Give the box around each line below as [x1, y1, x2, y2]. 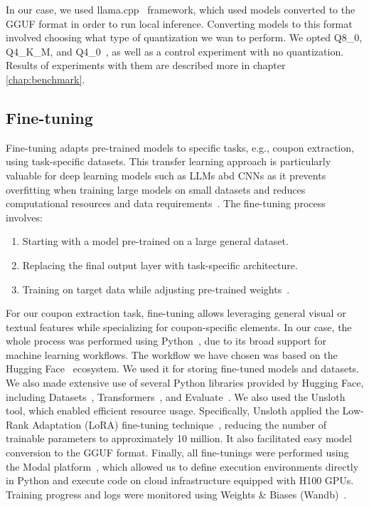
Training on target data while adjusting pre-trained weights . [22, 281, 290, 296]
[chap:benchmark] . [6, 71, 85, 86]
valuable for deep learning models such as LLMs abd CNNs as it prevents [6, 167, 326, 182]
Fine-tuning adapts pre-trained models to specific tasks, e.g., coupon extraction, [6, 140, 354, 155]
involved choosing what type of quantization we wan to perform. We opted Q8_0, [6, 30, 363, 45]
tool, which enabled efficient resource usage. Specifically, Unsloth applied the [6, 403, 339, 418]
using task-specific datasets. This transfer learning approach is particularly [6, 154, 331, 169]
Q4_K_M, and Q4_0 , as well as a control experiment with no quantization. [6, 43, 344, 58]
